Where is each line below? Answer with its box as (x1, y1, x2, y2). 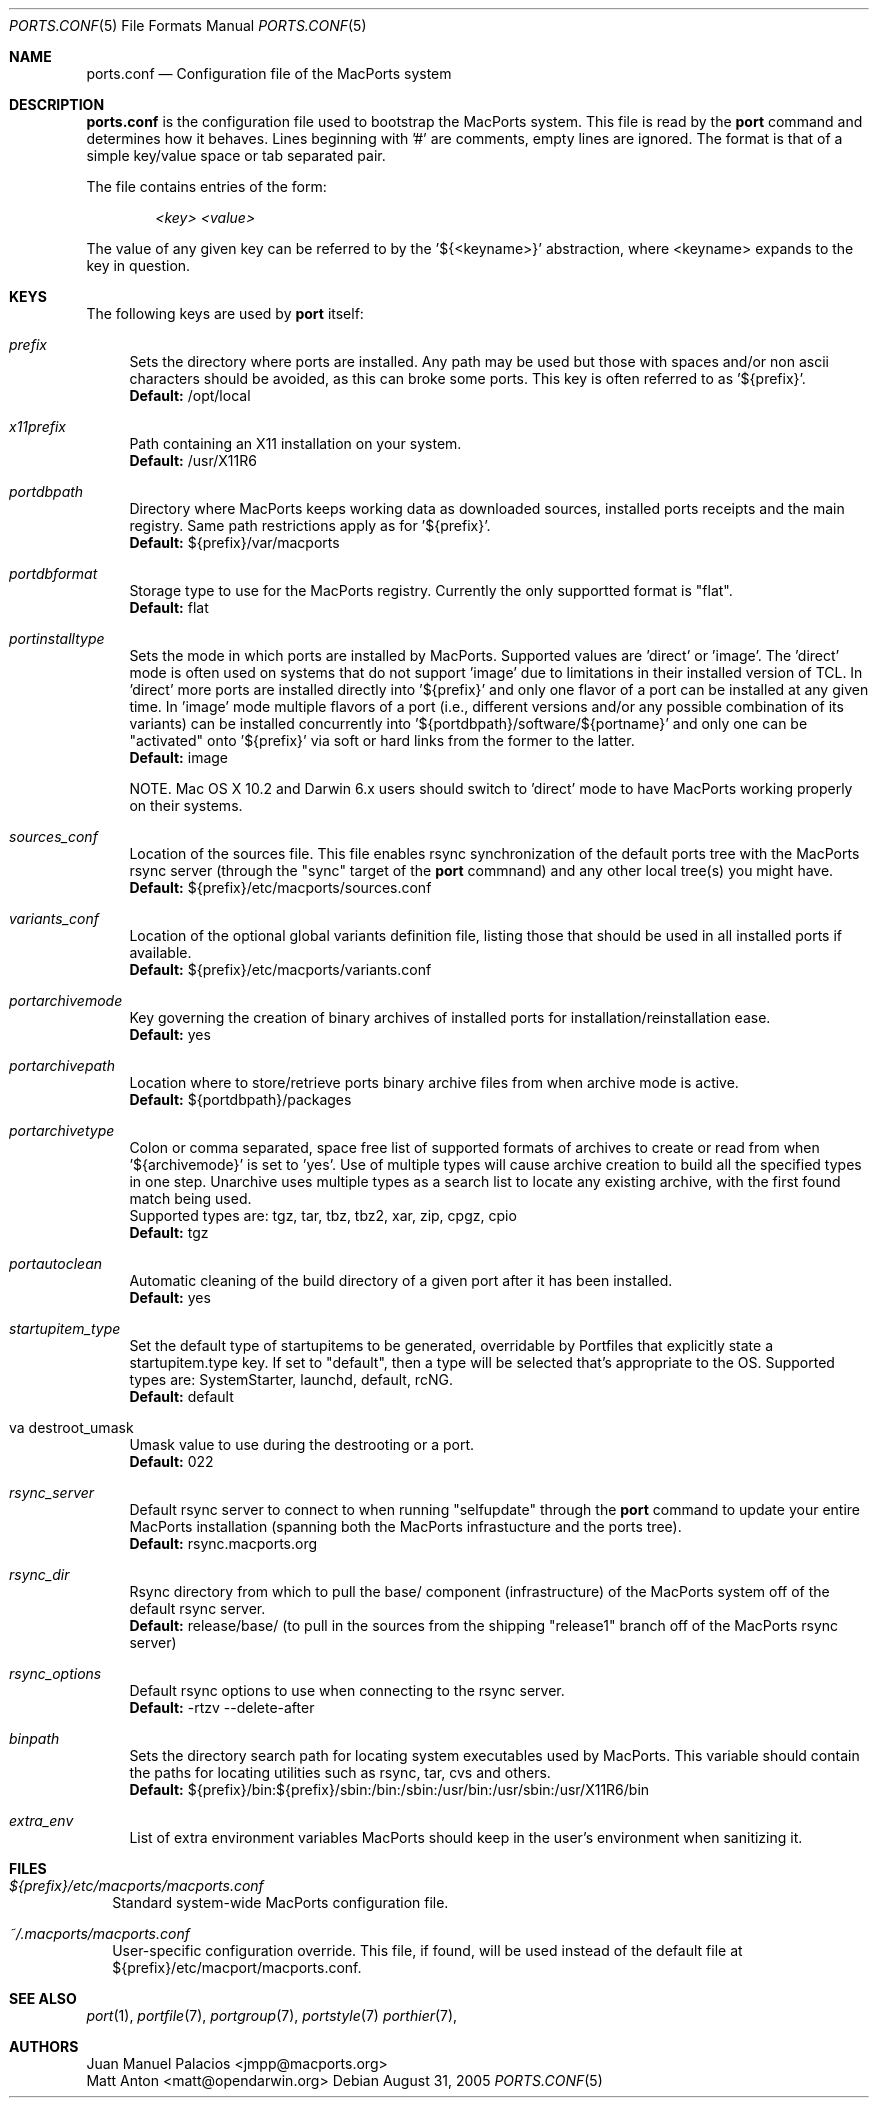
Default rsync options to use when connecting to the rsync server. (129, 1682, 565, 1699)
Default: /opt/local (129, 387, 251, 404)
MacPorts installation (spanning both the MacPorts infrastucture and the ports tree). (129, 1518, 682, 1535)
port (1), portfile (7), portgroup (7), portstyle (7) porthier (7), (86, 2007, 458, 2024)
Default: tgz (129, 1224, 209, 1241)
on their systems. (129, 797, 243, 814)
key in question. (86, 257, 191, 274)
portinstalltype (9, 630, 105, 647)
